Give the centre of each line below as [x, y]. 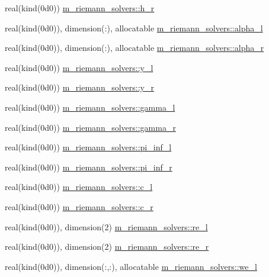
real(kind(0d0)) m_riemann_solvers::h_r [80, 8]
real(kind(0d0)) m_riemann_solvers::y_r [79, 87]
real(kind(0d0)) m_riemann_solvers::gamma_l [90, 107]
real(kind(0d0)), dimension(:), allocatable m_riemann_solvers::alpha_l [134, 28]
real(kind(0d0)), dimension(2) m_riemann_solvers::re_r [107, 247]
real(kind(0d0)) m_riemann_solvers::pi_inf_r [89, 167]
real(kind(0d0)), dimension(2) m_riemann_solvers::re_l [106, 226]
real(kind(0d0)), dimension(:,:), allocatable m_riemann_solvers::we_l [131, 266]
